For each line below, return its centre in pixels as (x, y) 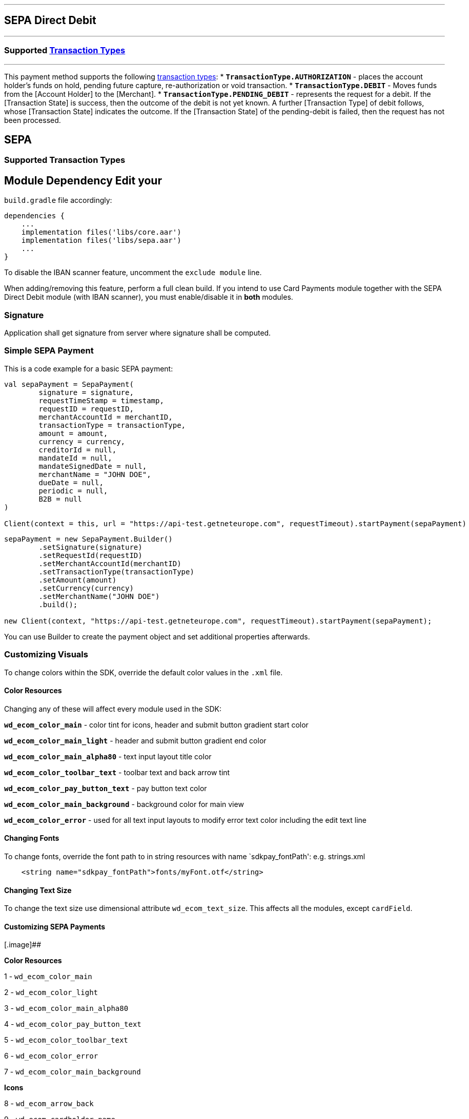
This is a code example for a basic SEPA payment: (89, 368)
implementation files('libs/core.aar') (101, 232)
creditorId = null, (78, 450)
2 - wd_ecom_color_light (51, 992)
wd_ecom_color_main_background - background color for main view (124, 804)
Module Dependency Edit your (83, 180)
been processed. (33, 120)
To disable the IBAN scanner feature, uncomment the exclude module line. (133, 273)
